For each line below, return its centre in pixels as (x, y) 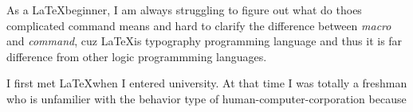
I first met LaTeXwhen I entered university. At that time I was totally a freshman (207, 83)
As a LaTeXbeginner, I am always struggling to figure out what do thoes (184, 10)
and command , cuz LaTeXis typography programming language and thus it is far (205, 41)
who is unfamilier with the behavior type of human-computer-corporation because (206, 98)
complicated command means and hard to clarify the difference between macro (199, 25)
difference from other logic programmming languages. (137, 56)
